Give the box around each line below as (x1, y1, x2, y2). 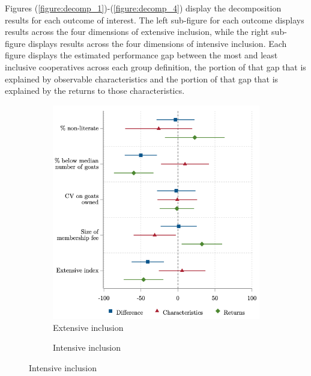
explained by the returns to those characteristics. (5, 84, 185, 97)
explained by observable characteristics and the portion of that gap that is (5, 72, 279, 85)
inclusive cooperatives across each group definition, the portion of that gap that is (5, 60, 306, 73)
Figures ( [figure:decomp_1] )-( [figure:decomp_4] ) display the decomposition (5, 2, 282, 14)
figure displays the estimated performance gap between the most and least (5, 49, 278, 61)
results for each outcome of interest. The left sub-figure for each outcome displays (5, 13, 304, 26)
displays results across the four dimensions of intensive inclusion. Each (28, 37, 287, 49)
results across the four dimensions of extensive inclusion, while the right (5, 25, 269, 38)
